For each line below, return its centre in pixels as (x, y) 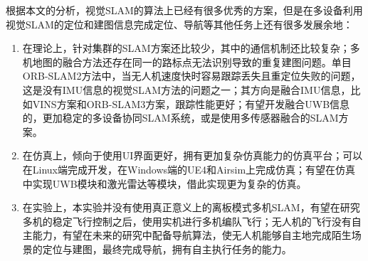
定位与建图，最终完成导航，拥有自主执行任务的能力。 (167, 249)
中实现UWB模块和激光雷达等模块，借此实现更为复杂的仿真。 (164, 183)
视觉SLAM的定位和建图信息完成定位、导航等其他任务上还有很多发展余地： (179, 24)
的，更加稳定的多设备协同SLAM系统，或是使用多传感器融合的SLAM (180, 118)
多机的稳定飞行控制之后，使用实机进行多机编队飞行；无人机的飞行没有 (187, 221)
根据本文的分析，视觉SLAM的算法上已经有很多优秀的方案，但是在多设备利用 (184, 10)
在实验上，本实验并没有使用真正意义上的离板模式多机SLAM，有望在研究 (191, 207)
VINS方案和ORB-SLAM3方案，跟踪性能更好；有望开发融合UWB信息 (191, 103)
